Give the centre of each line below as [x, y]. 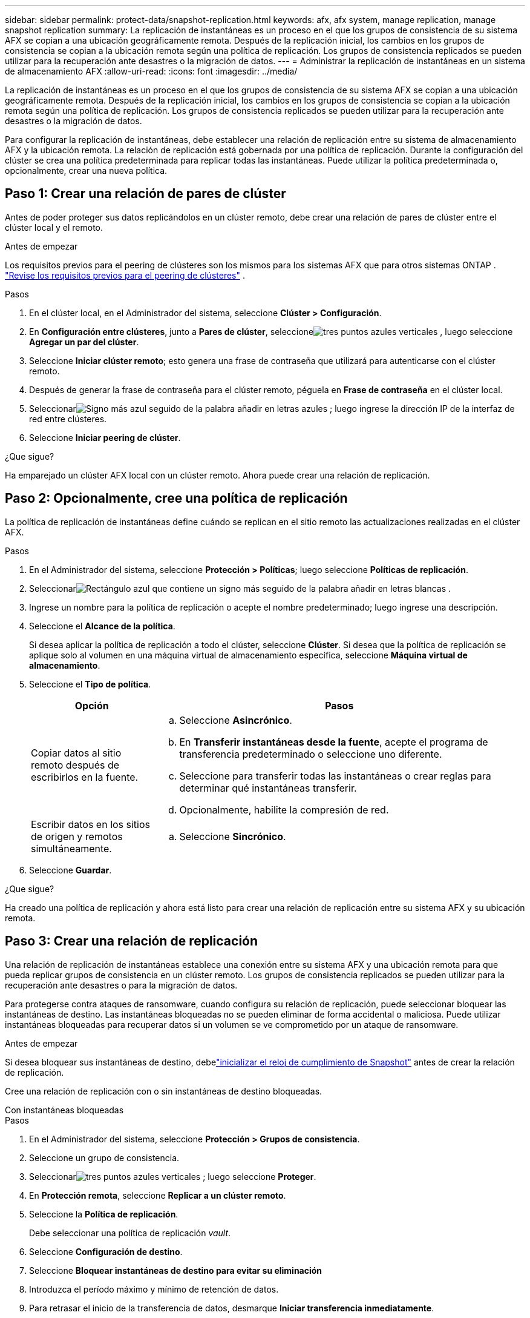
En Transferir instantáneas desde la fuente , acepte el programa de [334, 742]
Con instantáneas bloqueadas [64, 1110]
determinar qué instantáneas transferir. [268, 788]
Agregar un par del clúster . [84, 342]
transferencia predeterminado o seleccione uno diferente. [311, 754]
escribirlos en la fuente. [85, 777]
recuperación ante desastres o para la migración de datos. [121, 985]
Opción [92, 705]
